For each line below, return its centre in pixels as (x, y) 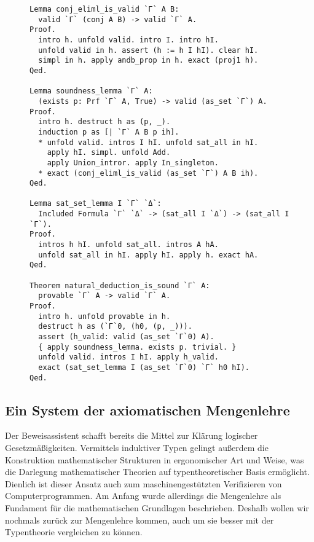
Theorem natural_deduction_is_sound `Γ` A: (120, 285)
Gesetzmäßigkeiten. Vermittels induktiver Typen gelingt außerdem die (137, 448)
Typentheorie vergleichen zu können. (74, 532)
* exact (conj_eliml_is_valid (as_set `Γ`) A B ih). (148, 173)
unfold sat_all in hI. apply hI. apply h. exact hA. (148, 255)
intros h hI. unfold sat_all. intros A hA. (128, 245)
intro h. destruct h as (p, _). (104, 122)
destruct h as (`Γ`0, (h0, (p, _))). (115, 327)
